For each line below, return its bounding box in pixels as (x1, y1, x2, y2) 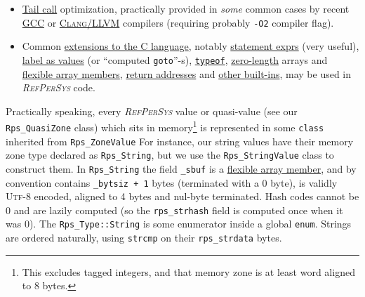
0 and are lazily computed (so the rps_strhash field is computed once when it (6, 202, 343, 217)
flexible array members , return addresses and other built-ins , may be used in (22, 66, 352, 81)
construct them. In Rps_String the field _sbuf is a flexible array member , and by (6, 161, 357, 176)
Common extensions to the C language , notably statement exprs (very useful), (22, 39, 359, 53)
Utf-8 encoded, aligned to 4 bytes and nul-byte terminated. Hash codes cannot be (6, 189, 359, 204)
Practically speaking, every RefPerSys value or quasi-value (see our (6, 103, 298, 118)
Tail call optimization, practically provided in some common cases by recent (22, 1, 350, 15)
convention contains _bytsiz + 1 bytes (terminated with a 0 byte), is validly (6, 175, 338, 190)
